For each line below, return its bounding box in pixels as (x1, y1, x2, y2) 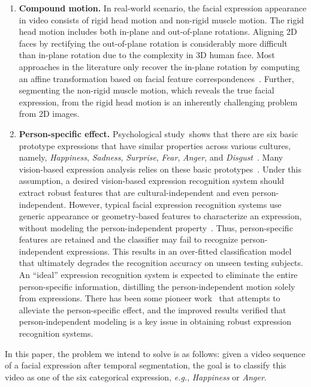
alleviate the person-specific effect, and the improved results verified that (19, 303, 286, 316)
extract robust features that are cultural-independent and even (19, 186, 249, 198)
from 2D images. (19, 107, 80, 120)
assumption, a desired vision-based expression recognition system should (19, 174, 285, 187)
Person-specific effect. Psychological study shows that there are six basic (19, 127, 298, 140)
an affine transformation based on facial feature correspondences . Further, (19, 72, 294, 84)
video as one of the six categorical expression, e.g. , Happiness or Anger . (5, 370, 267, 383)
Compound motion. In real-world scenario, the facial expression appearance (19, 2, 307, 14)
